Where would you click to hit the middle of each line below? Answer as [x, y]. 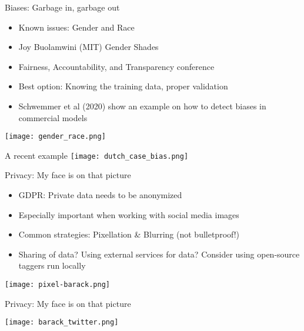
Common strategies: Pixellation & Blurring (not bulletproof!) [129, 234]
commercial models [53, 117]
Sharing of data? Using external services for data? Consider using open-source [159, 254]
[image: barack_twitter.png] [62, 322]
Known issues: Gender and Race [76, 27]
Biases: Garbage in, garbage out [62, 7]
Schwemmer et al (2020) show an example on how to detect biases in [142, 106]
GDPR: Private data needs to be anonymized [100, 195]
